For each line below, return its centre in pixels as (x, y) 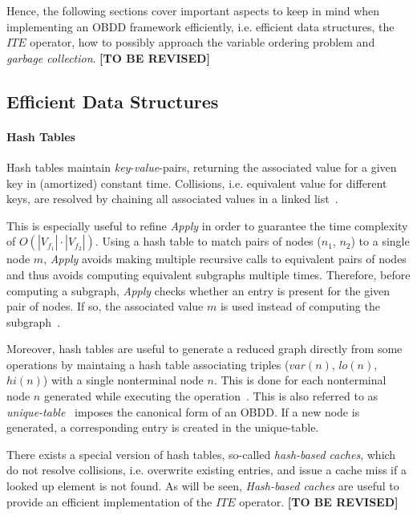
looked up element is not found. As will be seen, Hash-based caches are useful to (203, 486)
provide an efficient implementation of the (109, 501)
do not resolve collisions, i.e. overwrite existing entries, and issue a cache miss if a (206, 470)
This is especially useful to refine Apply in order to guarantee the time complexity (207, 225)
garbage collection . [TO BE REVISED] (108, 57)
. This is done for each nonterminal (300, 380)
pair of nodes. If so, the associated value (105, 306)
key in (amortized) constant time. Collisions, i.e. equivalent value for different (197, 183)
